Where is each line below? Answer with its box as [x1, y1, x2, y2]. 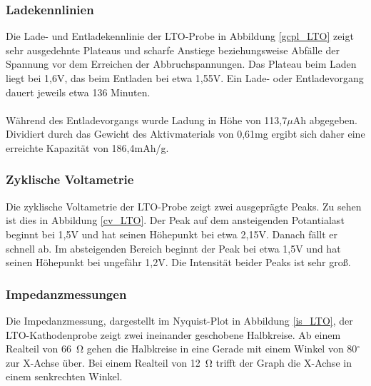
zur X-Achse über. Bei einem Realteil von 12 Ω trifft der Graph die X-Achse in [6, 355, 352, 370]
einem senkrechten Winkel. [6, 369, 123, 384]
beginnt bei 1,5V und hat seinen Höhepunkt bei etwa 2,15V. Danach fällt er [6, 226, 338, 241]
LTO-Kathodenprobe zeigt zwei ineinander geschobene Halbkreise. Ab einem [6, 327, 341, 342]
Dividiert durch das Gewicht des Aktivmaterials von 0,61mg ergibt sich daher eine [6, 126, 365, 141]
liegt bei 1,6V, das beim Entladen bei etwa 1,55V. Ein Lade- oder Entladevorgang [6, 71, 364, 85]
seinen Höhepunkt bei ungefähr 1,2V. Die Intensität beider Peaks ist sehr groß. [6, 255, 351, 270]
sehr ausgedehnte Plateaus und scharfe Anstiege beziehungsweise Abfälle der [6, 42, 340, 57]
